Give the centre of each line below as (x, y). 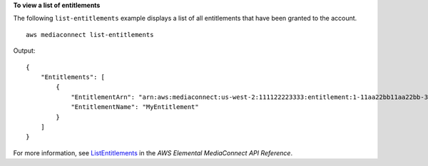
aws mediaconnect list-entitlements (90, 35)
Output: (24, 51)
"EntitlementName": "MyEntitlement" (135, 107)
